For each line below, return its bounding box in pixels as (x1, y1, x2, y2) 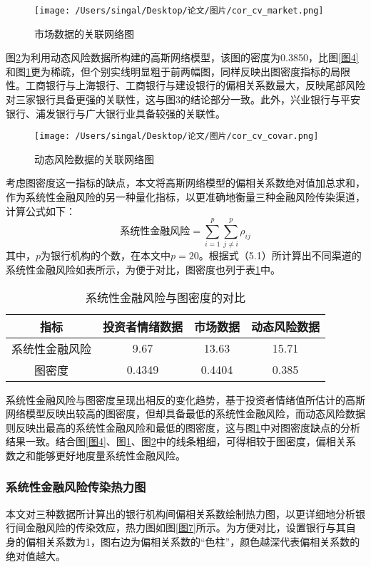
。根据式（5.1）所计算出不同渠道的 (198, 248, 362, 263)
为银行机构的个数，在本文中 (41, 248, 171, 263)
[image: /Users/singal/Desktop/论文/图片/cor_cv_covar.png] (34, 131, 319, 142)
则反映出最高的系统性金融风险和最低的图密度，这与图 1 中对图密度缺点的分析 (6, 420, 360, 435)
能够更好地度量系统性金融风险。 (35, 447, 185, 462)
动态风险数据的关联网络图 (34, 151, 154, 166)
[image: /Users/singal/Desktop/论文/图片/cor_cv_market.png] (34, 6, 324, 16)
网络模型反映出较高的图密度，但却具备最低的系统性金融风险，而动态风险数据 (6, 406, 365, 421)
